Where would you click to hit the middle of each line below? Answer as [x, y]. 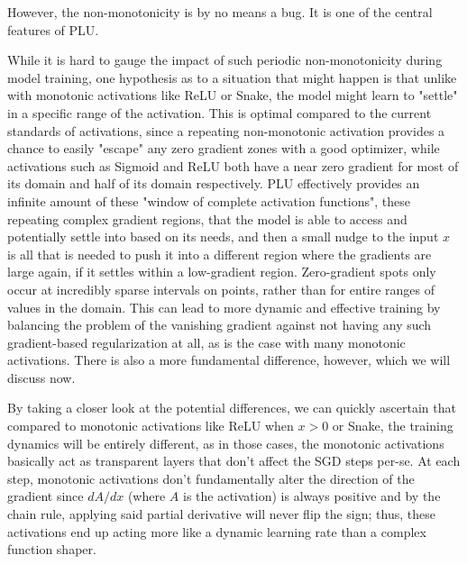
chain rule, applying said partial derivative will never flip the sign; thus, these [221, 514]
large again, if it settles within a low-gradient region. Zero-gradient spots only [222, 272]
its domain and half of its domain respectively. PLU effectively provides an [214, 183]
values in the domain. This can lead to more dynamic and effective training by [224, 307]
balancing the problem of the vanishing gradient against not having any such [220, 325]
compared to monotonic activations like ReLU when [151, 426]
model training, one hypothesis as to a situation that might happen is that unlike [232, 77]
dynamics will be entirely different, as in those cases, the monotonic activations [226, 443]
